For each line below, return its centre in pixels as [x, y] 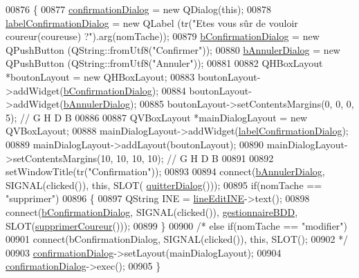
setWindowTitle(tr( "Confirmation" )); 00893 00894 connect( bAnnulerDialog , [165, 171]
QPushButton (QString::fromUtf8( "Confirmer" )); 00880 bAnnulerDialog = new [173, 49]
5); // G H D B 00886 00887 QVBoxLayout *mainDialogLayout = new [157, 117]
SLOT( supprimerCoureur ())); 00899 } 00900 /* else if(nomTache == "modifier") [177, 225]
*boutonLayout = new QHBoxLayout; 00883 [100, 76]
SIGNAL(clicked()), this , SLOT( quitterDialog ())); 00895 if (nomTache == [164, 185]
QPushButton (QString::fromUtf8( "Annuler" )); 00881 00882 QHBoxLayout [164, 63]
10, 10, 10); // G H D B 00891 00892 [195, 158]
